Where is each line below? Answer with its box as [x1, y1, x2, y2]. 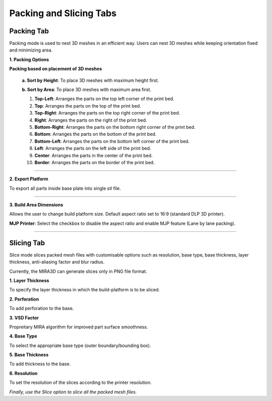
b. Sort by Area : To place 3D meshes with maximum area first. [22, 86, 152, 93]
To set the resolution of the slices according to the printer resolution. [9, 379, 152, 386]
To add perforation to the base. [9, 306, 74, 312]
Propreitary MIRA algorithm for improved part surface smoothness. [9, 324, 148, 330]
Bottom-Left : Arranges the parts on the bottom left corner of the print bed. [34, 138, 190, 144]
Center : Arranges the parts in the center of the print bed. [34, 152, 153, 159]
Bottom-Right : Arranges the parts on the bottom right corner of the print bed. [34, 124, 196, 130]
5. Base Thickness [9, 352, 49, 358]
